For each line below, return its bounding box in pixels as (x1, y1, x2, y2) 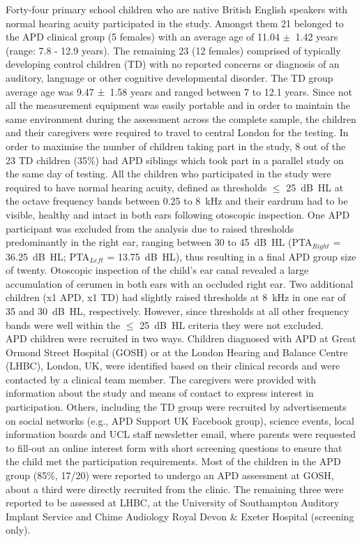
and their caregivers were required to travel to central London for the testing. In (6, 125, 349, 140)
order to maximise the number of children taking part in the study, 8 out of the (6, 138, 346, 153)
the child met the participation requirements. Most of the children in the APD (6, 454, 341, 469)
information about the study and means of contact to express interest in (6, 386, 314, 400)
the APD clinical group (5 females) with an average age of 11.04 (6, 29, 280, 44)
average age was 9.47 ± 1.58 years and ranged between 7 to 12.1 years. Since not (6, 84, 352, 98)
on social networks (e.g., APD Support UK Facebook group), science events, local (6, 413, 354, 427)
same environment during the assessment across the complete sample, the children (6, 111, 356, 126)
